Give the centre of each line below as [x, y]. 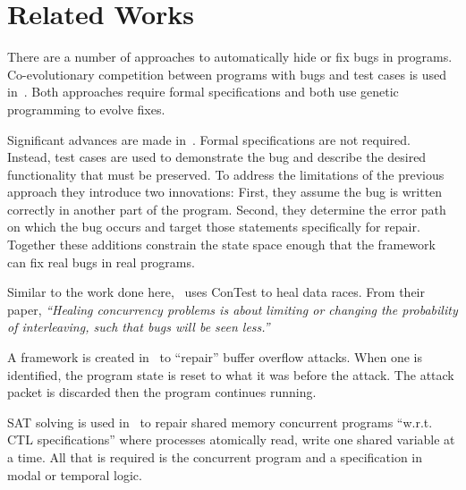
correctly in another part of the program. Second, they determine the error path [227, 209]
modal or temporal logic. [75, 474]
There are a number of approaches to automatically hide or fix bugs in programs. [230, 57]
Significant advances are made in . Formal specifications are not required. [209, 139]
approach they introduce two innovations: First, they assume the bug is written [225, 192]
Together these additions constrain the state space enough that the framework [221, 245]
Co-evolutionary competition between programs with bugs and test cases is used [227, 74]
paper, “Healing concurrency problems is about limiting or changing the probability [233, 309]
